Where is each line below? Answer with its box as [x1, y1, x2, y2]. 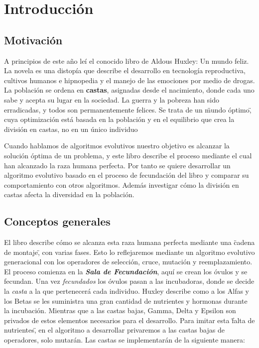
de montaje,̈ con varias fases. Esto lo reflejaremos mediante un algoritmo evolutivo [4, 246, 255, 257]
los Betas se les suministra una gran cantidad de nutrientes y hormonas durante [4, 295, 248, 306]
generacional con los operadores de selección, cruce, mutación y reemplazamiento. [4, 256, 253, 267]
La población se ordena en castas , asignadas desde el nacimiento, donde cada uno [4, 85, 255, 95]
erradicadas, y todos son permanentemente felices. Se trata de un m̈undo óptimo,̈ [4, 104, 252, 115]
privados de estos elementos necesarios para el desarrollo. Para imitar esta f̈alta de [4, 315, 255, 325]
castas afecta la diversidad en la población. [4, 189, 134, 200]
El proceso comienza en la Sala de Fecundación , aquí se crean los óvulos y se [4, 266, 248, 276]
